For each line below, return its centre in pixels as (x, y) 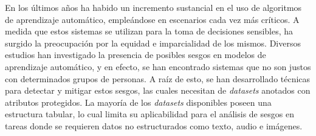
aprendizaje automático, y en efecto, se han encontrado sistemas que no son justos (158, 66)
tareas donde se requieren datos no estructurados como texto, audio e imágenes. (154, 125)
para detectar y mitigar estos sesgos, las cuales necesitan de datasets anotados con (158, 90)
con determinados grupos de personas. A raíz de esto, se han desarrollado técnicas (158, 78)
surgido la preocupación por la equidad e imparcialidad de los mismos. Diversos (153, 43)
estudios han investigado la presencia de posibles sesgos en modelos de (136, 55)
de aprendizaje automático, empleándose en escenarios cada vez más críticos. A (152, 19)
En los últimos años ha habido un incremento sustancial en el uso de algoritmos (153, 7)
